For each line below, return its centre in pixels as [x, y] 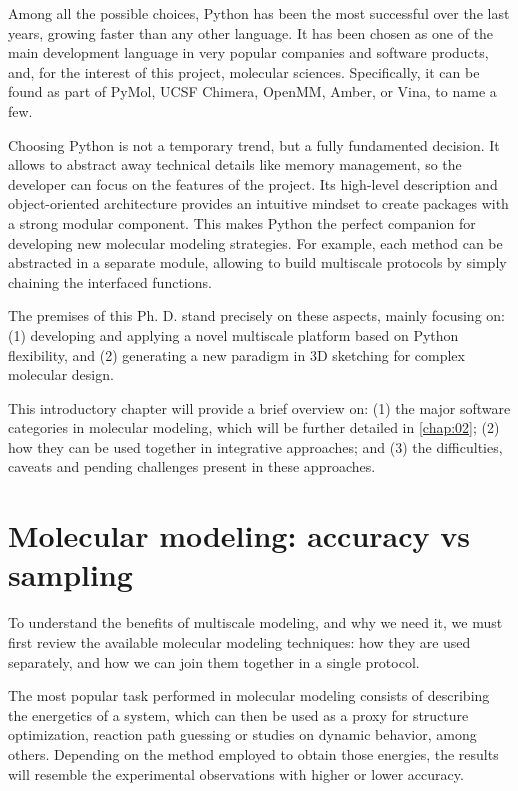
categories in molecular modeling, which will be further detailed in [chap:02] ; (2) [254, 427]
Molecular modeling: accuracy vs [239, 535]
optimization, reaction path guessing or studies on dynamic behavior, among [242, 734]
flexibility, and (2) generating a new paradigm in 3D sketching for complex [236, 354]
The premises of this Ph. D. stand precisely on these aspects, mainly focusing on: [256, 315]
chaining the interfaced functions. [110, 281]
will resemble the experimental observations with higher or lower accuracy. [236, 773]
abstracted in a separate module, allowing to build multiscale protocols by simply [257, 262]
